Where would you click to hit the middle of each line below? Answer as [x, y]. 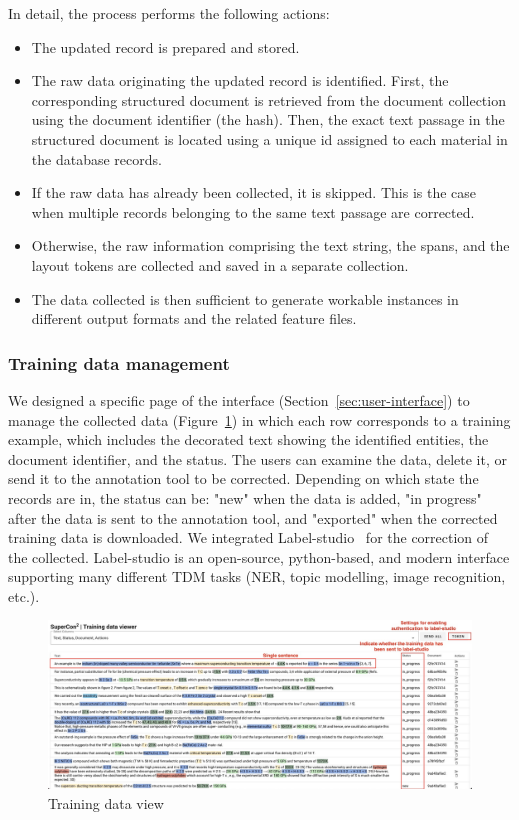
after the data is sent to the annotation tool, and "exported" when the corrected [253, 517]
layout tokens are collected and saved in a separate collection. [220, 264]
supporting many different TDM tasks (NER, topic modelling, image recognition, [257, 576]
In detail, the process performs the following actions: [169, 13]
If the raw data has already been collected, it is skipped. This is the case [254, 192]
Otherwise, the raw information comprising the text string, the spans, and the [270, 245]
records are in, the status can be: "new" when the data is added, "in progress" [245, 497]
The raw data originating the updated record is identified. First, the [240, 80]
